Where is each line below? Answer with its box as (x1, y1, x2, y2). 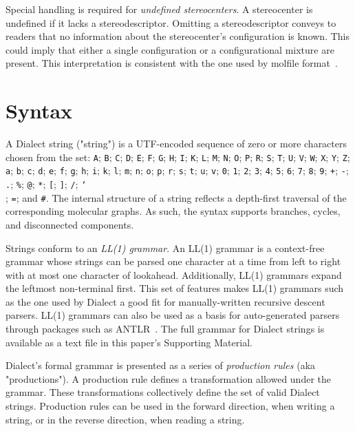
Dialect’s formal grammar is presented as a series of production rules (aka (6, 358, 316, 372)
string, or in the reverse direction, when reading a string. (6, 412, 245, 426)
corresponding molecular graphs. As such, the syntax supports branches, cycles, (6, 204, 341, 218)
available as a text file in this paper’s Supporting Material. (6, 335, 252, 349)
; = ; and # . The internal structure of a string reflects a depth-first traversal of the (6, 190, 347, 204)
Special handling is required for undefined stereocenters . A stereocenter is (6, 2, 313, 16)
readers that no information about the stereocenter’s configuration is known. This (6, 29, 349, 43)
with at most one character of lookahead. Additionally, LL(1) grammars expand (6, 267, 342, 282)
